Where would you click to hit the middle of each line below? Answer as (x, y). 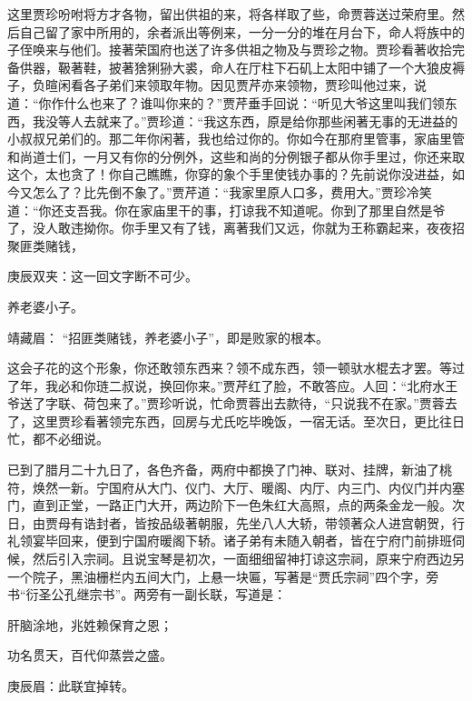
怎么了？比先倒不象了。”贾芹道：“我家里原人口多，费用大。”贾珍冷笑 (232, 191)
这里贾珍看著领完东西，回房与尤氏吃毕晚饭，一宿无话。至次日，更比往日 (248, 421)
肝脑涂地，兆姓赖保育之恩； (90, 624)
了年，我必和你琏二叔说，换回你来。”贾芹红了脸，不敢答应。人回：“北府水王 (233, 385)
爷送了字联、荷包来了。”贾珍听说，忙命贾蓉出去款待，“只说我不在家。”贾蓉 (226, 403)
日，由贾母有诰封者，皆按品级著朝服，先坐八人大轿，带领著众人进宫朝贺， (230, 522)
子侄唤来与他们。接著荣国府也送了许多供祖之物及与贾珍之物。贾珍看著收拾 (230, 50)
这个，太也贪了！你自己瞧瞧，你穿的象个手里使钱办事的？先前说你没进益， (230, 174)
